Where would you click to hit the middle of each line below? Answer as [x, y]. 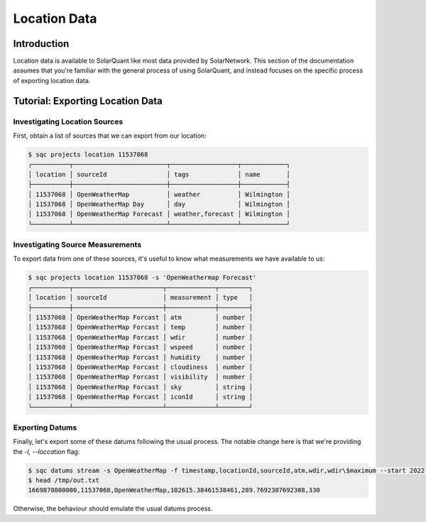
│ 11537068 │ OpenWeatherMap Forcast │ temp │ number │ [141, 327]
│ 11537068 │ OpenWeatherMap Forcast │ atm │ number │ [141, 317]
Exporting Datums [45, 428]
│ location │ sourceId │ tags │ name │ [159, 174]
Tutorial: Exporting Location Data [88, 100]
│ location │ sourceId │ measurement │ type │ [141, 298]
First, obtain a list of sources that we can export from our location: [110, 136]
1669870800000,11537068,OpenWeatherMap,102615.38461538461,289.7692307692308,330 [174, 490]
